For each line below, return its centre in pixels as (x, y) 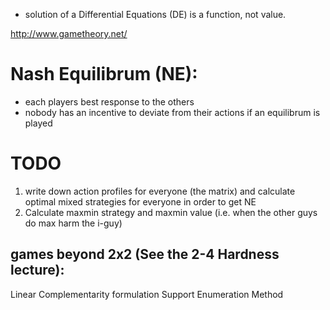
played (38, 123)
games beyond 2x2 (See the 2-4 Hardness (145, 254)
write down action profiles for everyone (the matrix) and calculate (160, 191)
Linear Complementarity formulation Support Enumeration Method (147, 294)
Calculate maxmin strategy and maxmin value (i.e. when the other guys (171, 212)
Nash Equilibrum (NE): (104, 74)
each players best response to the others (109, 101)
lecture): (37, 270)
